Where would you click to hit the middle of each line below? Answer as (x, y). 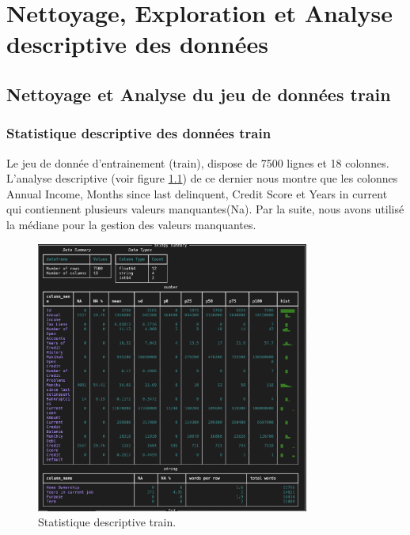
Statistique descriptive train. (107, 522)
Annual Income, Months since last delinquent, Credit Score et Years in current (197, 193)
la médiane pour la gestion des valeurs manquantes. (131, 224)
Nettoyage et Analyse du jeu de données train (199, 94)
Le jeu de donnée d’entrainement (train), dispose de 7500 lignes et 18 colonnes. (198, 162)
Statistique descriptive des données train (139, 133)
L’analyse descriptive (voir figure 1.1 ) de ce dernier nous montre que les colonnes (202, 178)
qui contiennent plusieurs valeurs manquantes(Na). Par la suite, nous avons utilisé (205, 209)
